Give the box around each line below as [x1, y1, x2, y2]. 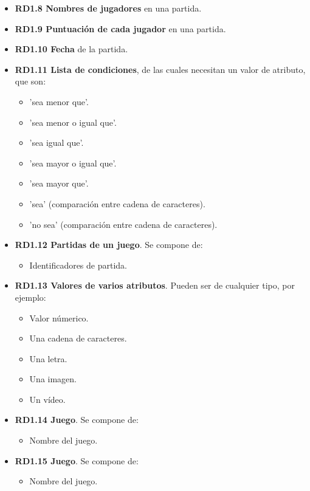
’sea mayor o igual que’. [29, 156, 117, 169]
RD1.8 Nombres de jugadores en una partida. [15, 2, 202, 14]
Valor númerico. [29, 311, 89, 324]
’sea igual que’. [29, 136, 84, 149]
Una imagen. [29, 373, 77, 385]
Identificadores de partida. [29, 258, 127, 271]
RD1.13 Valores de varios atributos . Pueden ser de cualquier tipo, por [15, 279, 295, 292]
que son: [15, 75, 46, 88]
